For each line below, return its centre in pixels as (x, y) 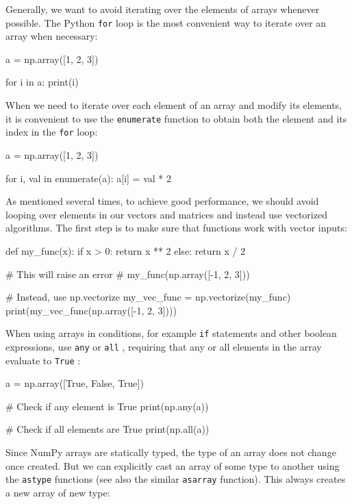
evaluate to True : (43, 360)
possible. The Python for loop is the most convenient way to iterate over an (166, 22)
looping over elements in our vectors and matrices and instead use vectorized (166, 214)
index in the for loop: (52, 132)
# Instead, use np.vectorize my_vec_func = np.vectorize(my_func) (148, 297)
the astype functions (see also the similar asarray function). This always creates (176, 479)
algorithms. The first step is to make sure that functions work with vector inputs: (176, 228)
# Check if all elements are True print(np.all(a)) (108, 429)
